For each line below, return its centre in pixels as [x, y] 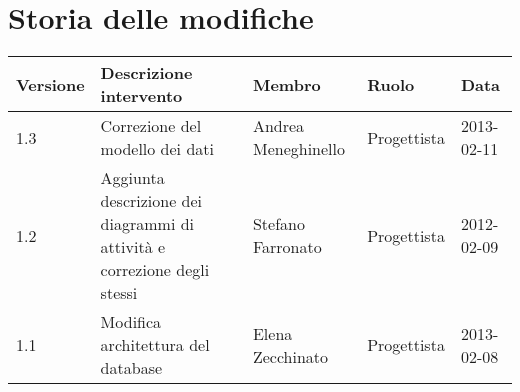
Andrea [278, 126]
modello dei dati [157, 149]
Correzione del [151, 126]
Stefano [278, 224]
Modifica [131, 322]
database [131, 368]
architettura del [155, 345]
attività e [133, 247]
